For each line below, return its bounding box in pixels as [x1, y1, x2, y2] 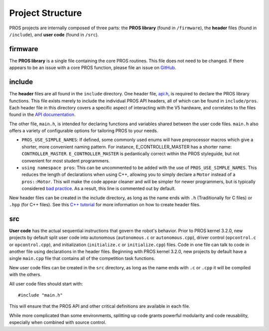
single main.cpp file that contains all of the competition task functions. [9, 255, 155, 261]
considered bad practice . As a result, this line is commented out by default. [21, 185, 176, 191]
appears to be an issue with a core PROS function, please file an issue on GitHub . [9, 65, 176, 71]
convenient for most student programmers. [21, 158, 110, 164]
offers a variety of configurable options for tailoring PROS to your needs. [9, 128, 158, 134]
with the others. [9, 271, 42, 278]
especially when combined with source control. [9, 320, 107, 326]
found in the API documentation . [9, 112, 76, 118]
